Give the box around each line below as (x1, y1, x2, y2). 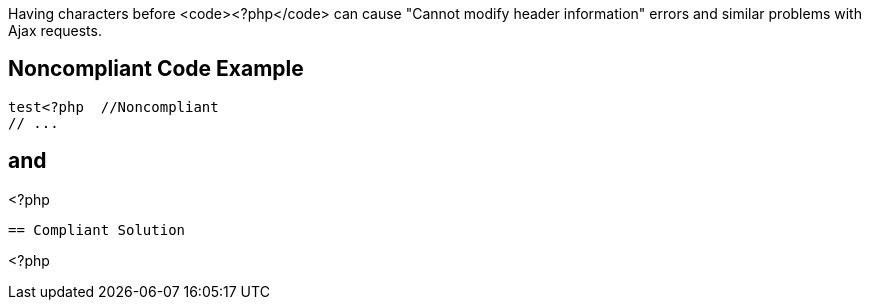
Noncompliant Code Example (8, 56, 304, 82)
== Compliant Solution (8, 221, 186, 238)
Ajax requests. (8, 22, 102, 39)
